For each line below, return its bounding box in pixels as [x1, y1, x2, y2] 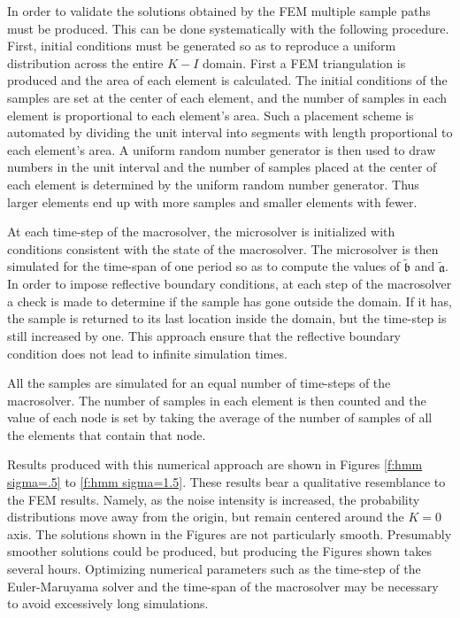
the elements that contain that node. [7, 425, 206, 444]
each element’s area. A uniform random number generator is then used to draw [7, 140, 436, 158]
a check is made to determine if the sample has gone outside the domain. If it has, [7, 291, 452, 310]
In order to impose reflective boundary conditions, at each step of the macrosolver [7, 274, 452, 293]
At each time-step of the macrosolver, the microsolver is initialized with [7, 222, 395, 241]
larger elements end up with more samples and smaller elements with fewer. [7, 192, 418, 211]
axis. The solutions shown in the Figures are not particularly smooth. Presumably [7, 524, 452, 543]
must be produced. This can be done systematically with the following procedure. [7, 19, 449, 37]
